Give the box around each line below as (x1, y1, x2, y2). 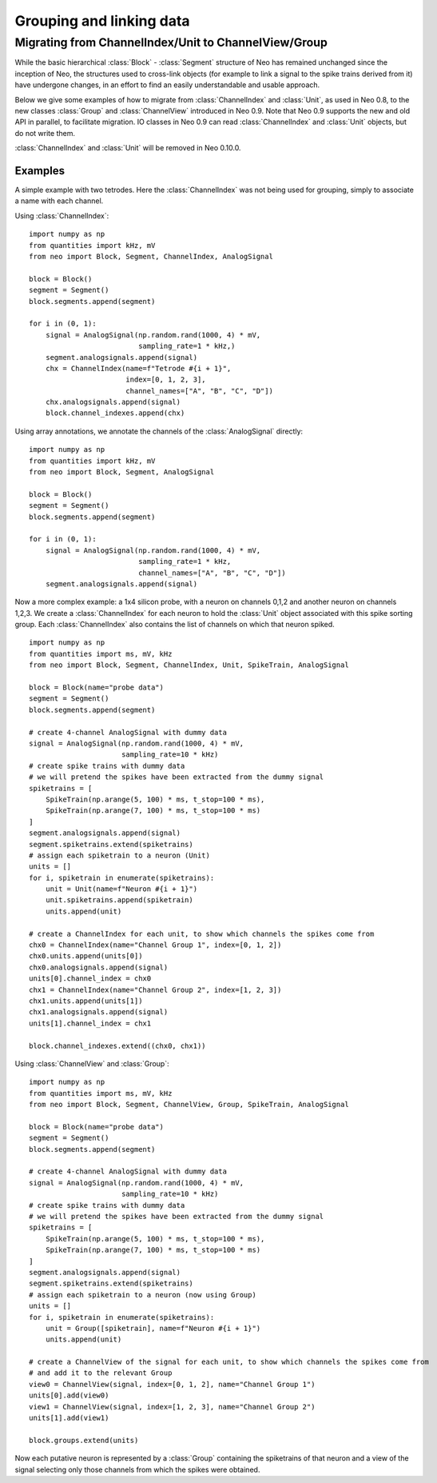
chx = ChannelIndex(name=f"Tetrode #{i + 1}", (45, 364, 232, 373)
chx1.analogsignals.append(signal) (29, 1008, 169, 1017)
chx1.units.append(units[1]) (29, 996, 143, 1005)
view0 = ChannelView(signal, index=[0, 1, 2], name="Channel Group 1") (29, 1380, 316, 1389)
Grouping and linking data (14, 12, 191, 30)
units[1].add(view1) (29, 1413, 109, 1423)
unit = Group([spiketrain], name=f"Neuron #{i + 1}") (45, 1324, 261, 1333)
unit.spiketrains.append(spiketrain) (45, 896, 193, 905)
